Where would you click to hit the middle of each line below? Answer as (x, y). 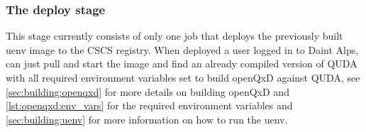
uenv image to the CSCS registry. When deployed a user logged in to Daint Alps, (182, 49)
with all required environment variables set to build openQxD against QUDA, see (183, 77)
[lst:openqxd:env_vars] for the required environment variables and (149, 105)
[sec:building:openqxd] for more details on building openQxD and (148, 91)
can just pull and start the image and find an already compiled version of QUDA (182, 64)
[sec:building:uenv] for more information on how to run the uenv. (147, 119)
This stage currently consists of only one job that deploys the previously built (174, 36)
